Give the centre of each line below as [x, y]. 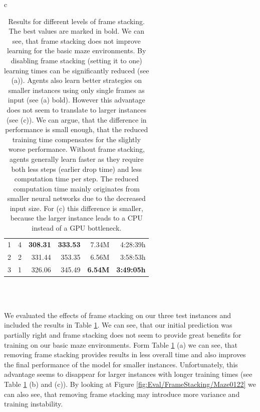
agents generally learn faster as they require [76, 159]
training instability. [34, 404]
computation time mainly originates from [76, 188]
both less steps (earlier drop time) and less [77, 169]
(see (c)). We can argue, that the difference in [76, 119]
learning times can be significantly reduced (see [77, 70]
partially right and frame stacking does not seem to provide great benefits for [123, 335]
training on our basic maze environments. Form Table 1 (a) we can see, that [121, 344]
